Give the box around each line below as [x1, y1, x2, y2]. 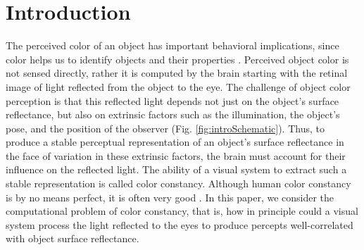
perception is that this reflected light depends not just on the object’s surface [6, 93, 339, 108]
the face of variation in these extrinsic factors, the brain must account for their [6, 148, 346, 163]
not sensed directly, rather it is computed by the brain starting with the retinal [6, 65, 348, 80]
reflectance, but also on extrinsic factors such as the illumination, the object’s [6, 107, 340, 122]
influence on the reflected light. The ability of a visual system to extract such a [6, 162, 347, 177]
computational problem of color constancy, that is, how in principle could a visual [6, 204, 358, 218]
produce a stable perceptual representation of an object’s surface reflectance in [6, 135, 344, 149]
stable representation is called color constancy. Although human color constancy [6, 176, 351, 191]
